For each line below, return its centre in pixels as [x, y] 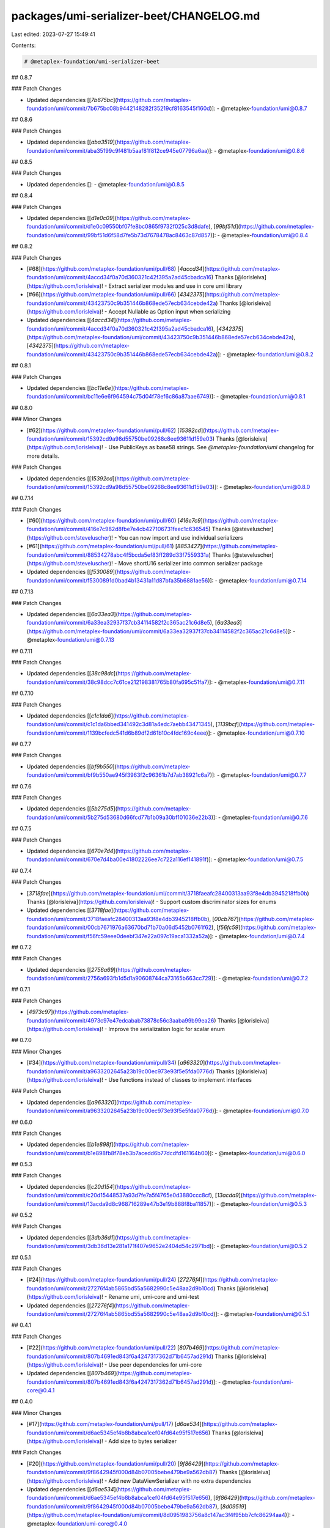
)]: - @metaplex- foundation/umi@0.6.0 [256, 1153]
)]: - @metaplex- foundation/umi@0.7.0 [260, 1111]
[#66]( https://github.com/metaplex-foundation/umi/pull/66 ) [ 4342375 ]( [117, 295]
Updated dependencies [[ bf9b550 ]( [72, 766]
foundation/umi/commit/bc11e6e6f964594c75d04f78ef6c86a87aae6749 [118, 397]
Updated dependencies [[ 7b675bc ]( [72, 100]
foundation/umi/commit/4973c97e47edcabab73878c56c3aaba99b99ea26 [120, 1020]
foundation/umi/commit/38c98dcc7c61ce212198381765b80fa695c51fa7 [117, 682]
